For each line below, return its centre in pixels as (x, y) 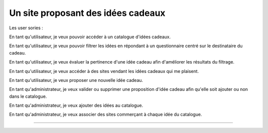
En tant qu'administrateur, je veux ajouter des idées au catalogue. (76, 105)
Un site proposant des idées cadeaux (87, 13)
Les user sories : (26, 28)
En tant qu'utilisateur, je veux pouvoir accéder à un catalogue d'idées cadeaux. (90, 37)
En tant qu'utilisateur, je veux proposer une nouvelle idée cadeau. (76, 80)
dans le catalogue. (28, 96)
